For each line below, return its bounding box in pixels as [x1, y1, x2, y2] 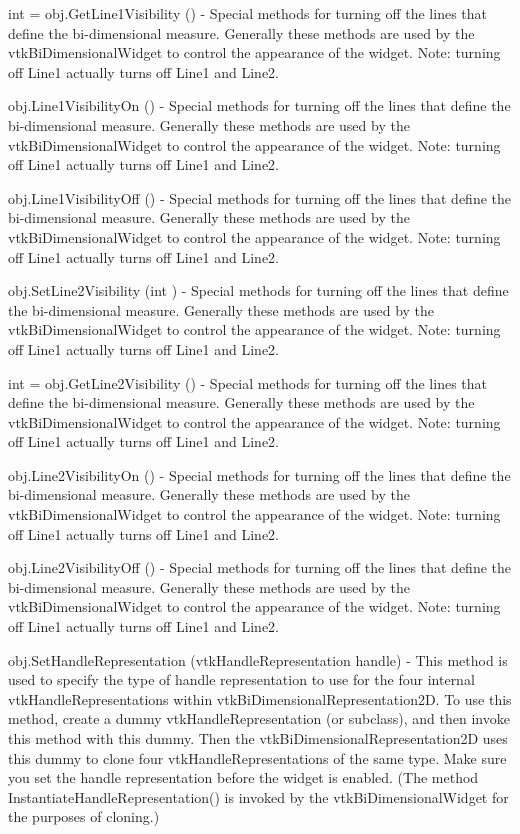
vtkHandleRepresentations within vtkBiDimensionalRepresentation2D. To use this [8, 688, 512, 709]
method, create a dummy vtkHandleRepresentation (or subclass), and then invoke [8, 708, 510, 729]
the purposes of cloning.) [8, 806, 160, 827]
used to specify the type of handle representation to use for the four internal [8, 669, 475, 690]
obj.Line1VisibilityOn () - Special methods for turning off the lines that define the [8, 95, 511, 116]
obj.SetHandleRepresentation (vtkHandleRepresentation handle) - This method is [8, 649, 508, 670]
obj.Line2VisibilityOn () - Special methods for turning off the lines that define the [8, 464, 511, 485]
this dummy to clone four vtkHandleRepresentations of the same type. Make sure [8, 747, 507, 768]
